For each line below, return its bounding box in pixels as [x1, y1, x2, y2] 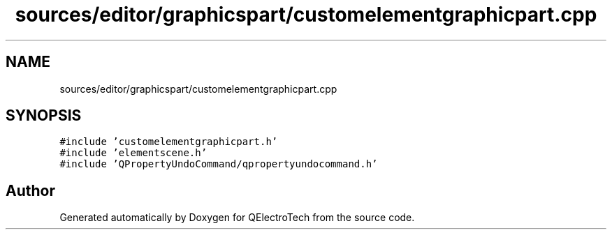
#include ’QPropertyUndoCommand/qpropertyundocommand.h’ [59, 158, 378, 170]
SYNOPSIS [6, 107, 82, 125]
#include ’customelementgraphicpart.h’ [59, 136, 278, 148]
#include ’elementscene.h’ [59, 147, 207, 159]
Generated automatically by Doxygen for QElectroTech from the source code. [59, 211, 415, 224]
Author [6, 181, 55, 199]
